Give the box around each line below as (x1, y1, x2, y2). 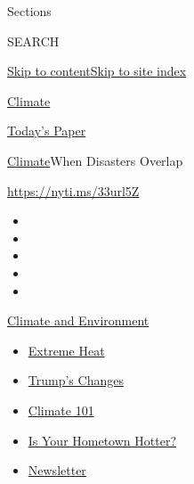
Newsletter (28, 461, 86, 480)
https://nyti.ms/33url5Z (7, 181, 140, 200)
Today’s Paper (7, 121, 86, 140)
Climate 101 (28, 400, 94, 419)
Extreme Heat (28, 340, 105, 359)
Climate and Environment (7, 311, 150, 330)
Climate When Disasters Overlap (7, 151, 183, 169)
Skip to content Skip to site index (7, 62, 187, 80)
